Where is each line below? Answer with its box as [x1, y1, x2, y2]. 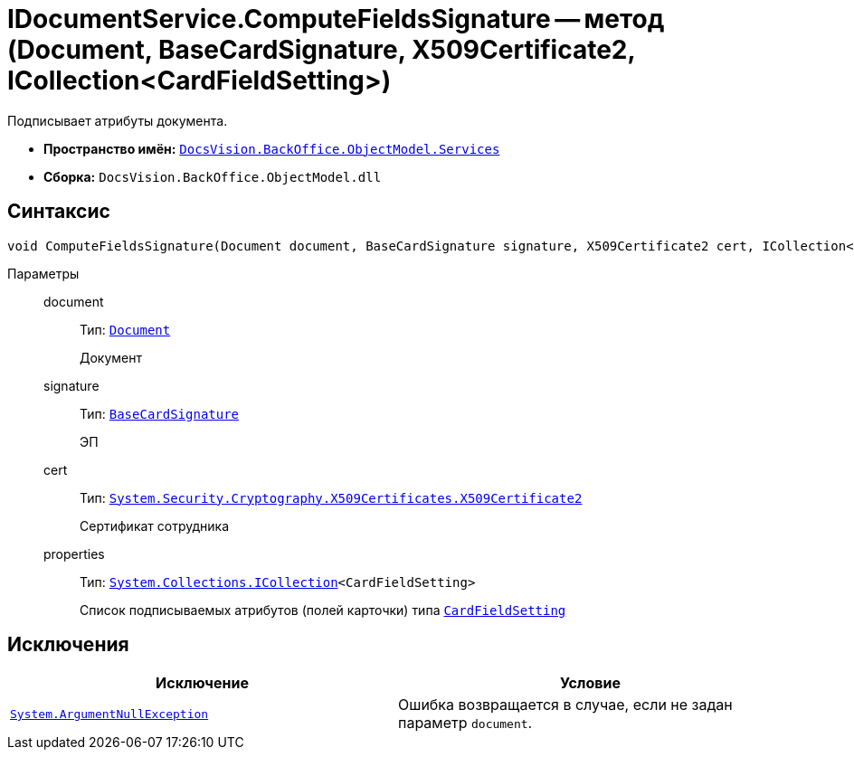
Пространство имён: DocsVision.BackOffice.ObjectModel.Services [43, 140, 500, 156]
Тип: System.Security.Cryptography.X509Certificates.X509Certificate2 [80, 489, 583, 506]
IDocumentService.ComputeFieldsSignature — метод [7, 4, 665, 34]
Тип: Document [80, 321, 171, 337]
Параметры [7, 265, 80, 281]
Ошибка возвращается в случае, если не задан [398, 695, 733, 714]
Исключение [156, 674, 249, 693]
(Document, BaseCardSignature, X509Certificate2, [7, 34, 635, 65]
